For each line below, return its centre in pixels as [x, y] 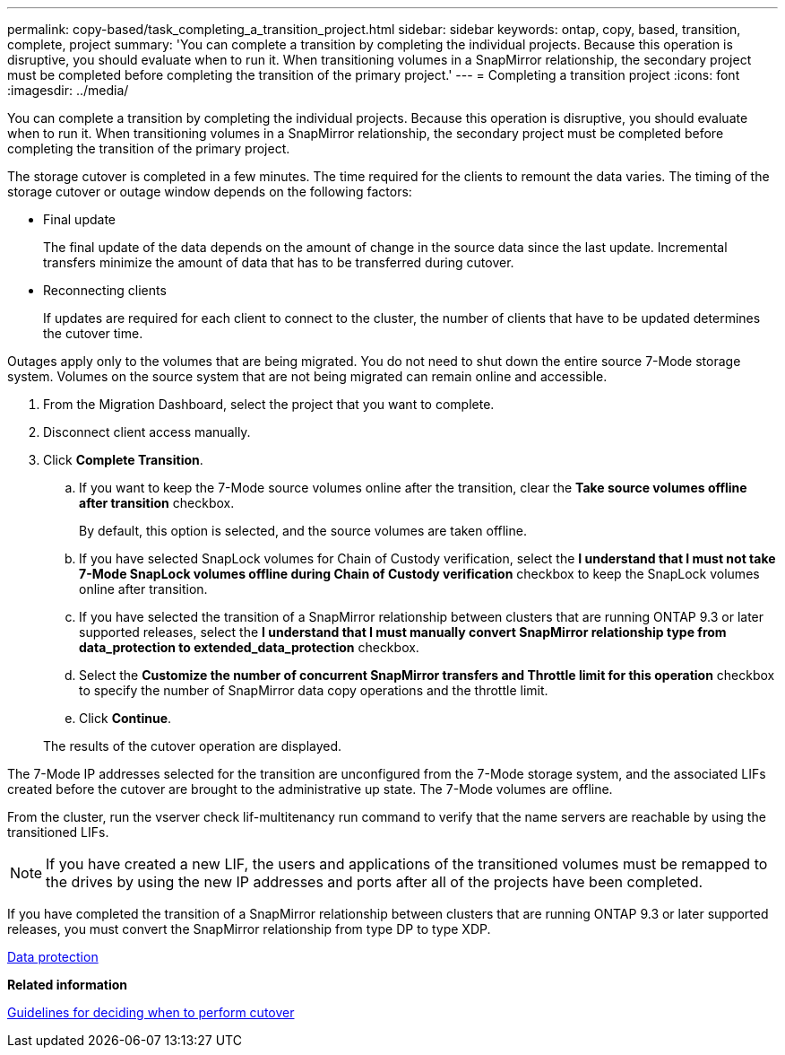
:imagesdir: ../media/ [68, 90]
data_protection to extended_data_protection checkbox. [249, 647]
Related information [68, 985]
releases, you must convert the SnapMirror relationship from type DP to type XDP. [249, 929]
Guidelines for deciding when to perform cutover [151, 1012]
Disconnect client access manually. [147, 432]
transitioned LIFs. [58, 832]
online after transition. [143, 589]
